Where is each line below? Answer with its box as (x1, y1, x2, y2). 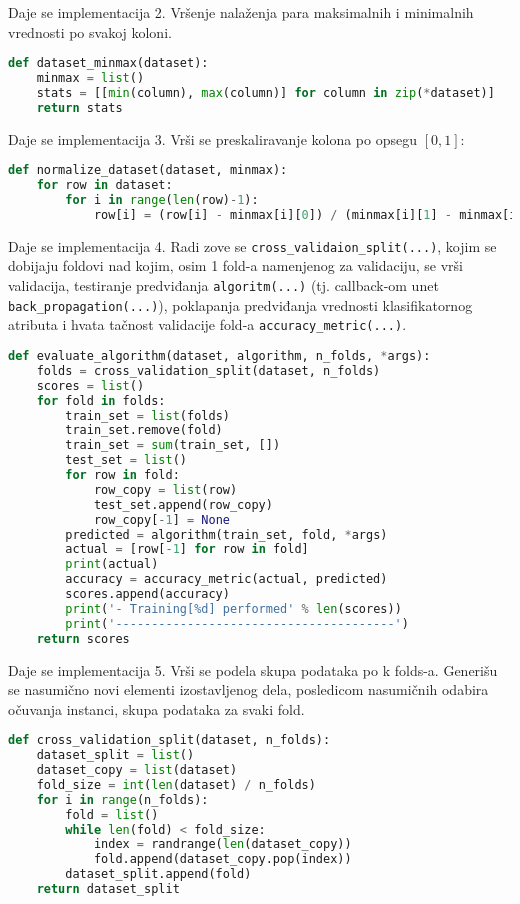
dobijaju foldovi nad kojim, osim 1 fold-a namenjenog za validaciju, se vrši (8, 255, 463, 276)
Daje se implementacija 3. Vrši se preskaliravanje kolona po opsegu (8, 128, 418, 149)
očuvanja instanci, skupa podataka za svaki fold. (8, 698, 305, 719)
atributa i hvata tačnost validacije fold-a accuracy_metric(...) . (8, 314, 407, 335)
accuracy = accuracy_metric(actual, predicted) (65, 572, 388, 587)
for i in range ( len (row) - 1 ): (65, 193, 259, 208)
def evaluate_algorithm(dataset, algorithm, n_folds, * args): (8, 349, 431, 363)
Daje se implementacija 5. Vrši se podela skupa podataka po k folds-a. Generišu (8, 659, 498, 680)
